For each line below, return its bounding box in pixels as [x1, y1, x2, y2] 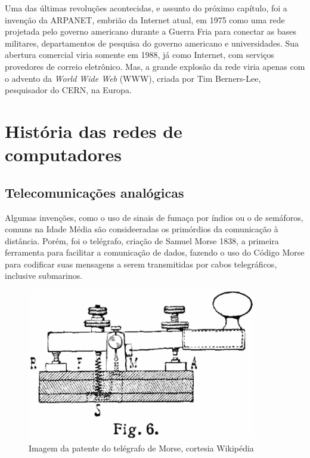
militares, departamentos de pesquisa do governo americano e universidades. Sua [5, 36, 299, 49]
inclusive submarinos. [5, 269, 83, 282]
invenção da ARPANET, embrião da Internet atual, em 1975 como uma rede [5, 13, 285, 26]
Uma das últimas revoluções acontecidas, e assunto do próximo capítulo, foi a [5, 2, 287, 14]
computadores [5, 142, 122, 167]
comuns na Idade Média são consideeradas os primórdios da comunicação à [5, 223, 278, 235]
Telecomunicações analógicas [5, 183, 184, 201]
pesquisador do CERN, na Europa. [5, 84, 132, 96]
